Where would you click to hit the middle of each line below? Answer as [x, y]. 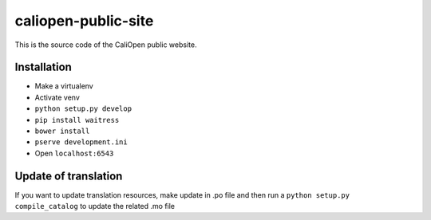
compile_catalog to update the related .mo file [95, 206]
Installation [43, 67]
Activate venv [57, 97]
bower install [62, 131]
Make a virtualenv [64, 86]
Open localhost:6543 [74, 153]
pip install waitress [77, 120]
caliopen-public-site [84, 21]
